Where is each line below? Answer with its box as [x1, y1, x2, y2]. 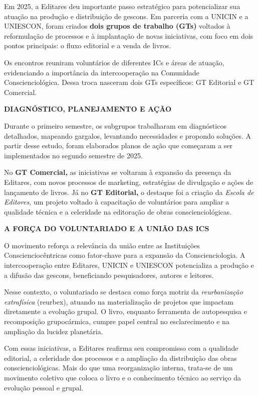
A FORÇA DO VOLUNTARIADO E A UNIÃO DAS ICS [4, 223, 209, 234]
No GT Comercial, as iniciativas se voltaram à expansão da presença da [4, 167, 231, 177]
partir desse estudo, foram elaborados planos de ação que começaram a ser [4, 140, 233, 151]
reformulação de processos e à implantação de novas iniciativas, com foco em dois [4, 30, 253, 41]
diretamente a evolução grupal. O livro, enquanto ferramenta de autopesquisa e [4, 306, 247, 317]
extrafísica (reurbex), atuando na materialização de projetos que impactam [4, 296, 233, 307]
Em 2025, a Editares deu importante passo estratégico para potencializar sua [4, 1, 240, 11]
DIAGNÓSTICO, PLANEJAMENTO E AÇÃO [4, 104, 172, 114]
